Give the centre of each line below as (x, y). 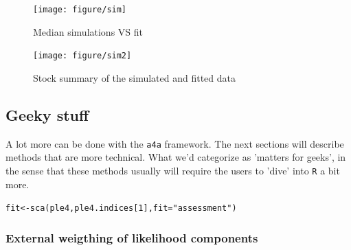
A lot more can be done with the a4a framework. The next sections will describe (175, 143)
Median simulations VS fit (88, 31)
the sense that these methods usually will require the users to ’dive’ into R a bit (173, 170)
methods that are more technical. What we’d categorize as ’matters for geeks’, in (176, 157)
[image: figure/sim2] (82, 56)
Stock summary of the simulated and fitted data (134, 77)
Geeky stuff (47, 114)
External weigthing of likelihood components (132, 237)
